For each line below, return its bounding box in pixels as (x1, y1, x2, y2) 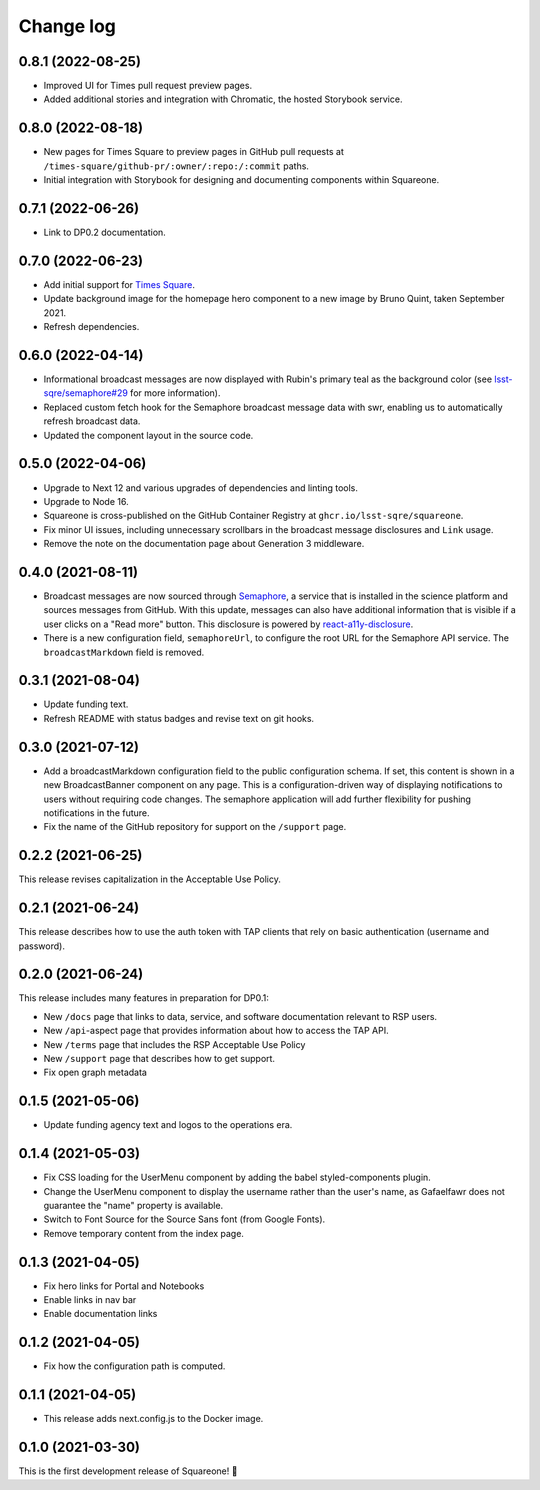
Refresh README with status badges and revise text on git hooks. (43, 712, 315, 724)
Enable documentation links (43, 1308, 158, 1320)
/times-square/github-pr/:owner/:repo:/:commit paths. (43, 160, 310, 172)
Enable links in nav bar (43, 1294, 137, 1306)
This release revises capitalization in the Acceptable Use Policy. (18, 873, 282, 885)
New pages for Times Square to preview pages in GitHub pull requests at (43, 146, 344, 158)
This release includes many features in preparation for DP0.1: (18, 992, 270, 1004)
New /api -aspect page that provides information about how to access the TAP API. (43, 1025, 389, 1037)
